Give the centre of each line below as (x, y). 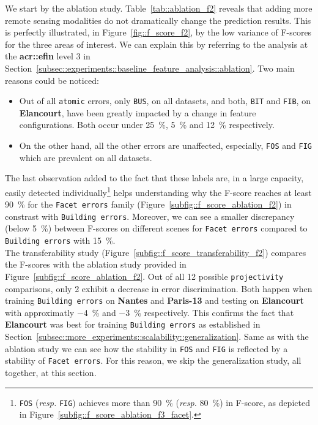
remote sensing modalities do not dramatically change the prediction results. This (158, 20)
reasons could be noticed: (52, 80)
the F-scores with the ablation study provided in (96, 264)
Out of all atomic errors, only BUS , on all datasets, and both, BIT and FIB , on (165, 101)
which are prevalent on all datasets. (86, 157)
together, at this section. (51, 372)
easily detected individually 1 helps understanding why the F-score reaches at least (158, 191)
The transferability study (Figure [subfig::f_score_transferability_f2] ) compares (156, 252)
